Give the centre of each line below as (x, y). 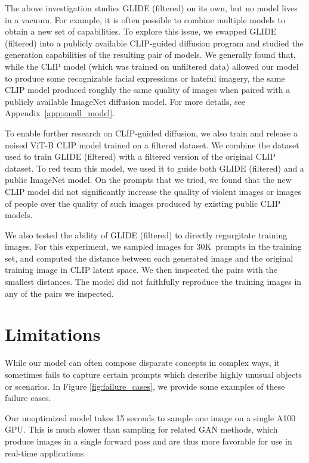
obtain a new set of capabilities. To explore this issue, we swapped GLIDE (141, 31)
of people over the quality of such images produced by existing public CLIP (143, 203)
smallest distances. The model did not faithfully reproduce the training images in (153, 282)
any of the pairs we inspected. (59, 293)
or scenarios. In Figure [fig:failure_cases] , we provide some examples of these (145, 386)
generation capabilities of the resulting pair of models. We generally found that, (150, 55)
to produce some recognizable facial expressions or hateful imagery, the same (145, 78)
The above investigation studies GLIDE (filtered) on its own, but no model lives (151, 8)
